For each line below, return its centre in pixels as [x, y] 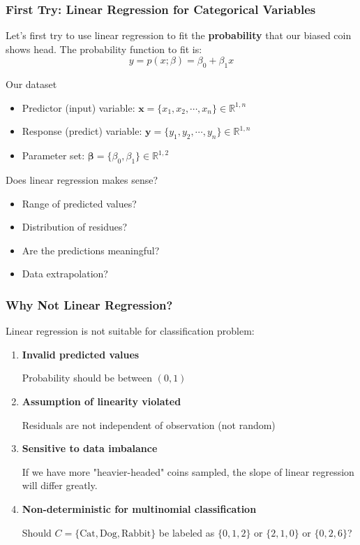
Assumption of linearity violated [102, 401]
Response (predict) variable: [82, 131]
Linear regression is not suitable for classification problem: [130, 331]
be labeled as [187, 532]
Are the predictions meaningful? [91, 250]
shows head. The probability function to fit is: [104, 49]
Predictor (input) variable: [78, 107]
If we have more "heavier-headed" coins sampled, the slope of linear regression [188, 471]
